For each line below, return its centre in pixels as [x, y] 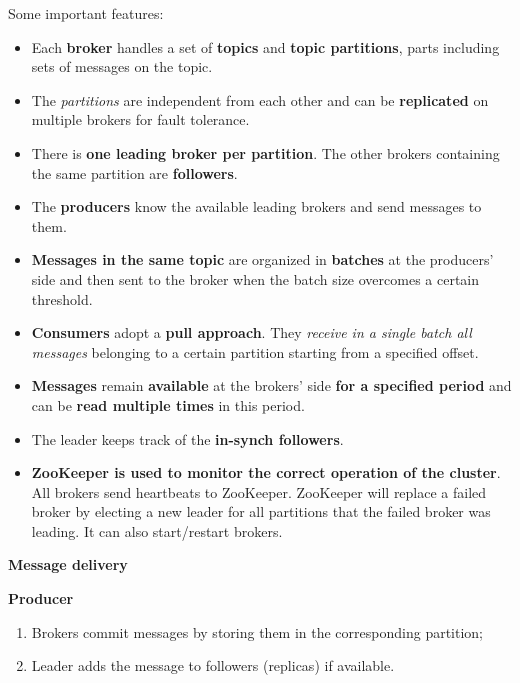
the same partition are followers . [134, 172]
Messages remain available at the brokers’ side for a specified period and [271, 385]
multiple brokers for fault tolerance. [140, 119]
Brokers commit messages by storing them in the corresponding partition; [257, 631]
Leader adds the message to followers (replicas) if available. [213, 665]
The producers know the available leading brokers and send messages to [256, 206]
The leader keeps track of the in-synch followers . [187, 438]
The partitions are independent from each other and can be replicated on [260, 99]
